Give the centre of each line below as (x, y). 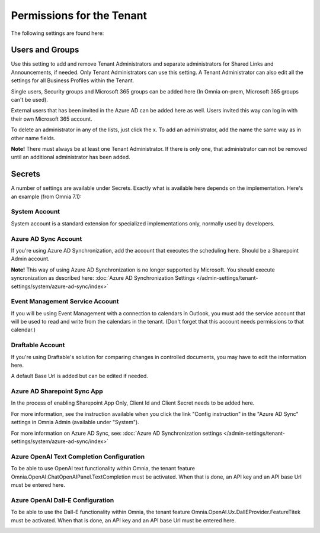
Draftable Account (38, 345)
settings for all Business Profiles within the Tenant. (73, 80)
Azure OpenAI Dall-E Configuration (63, 500)
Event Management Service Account (65, 302)
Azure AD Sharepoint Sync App (57, 392)
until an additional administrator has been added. (71, 157)
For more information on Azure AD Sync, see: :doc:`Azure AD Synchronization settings (116, 433)
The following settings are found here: (57, 33)
